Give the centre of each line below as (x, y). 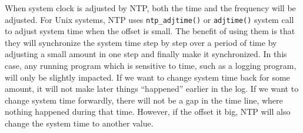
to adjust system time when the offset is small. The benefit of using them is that (150, 31)
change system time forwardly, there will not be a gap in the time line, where (144, 100)
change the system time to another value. (79, 123)
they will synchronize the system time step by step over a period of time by (141, 42)
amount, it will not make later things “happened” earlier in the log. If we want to (152, 89)
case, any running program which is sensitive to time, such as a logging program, (151, 66)
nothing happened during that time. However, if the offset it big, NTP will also (148, 112)
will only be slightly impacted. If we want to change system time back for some (147, 77)
